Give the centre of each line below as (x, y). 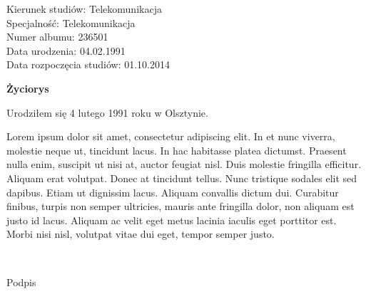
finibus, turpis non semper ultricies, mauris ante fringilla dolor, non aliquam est (181, 206)
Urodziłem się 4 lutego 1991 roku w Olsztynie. (107, 112)
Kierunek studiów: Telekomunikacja (84, 9)
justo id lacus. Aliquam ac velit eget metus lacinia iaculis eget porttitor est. (172, 220)
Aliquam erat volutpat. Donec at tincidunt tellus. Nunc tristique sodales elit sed (182, 178)
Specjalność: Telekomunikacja (71, 22)
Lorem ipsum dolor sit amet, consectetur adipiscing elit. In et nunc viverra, (171, 136)
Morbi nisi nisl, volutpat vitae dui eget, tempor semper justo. (141, 234)
